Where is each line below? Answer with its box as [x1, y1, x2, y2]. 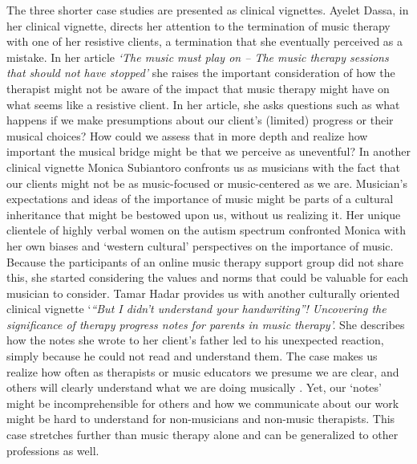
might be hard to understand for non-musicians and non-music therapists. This [6, 410, 395, 427]
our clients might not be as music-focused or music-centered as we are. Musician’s [6, 174, 408, 191]
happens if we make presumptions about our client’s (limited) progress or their [6, 112, 394, 128]
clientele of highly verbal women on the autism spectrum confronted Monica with [6, 222, 407, 238]
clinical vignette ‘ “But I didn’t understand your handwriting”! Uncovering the [6, 300, 387, 317]
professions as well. [6, 442, 99, 458]
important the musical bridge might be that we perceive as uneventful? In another [6, 143, 411, 160]
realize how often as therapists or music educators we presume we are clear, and [6, 363, 399, 380]
